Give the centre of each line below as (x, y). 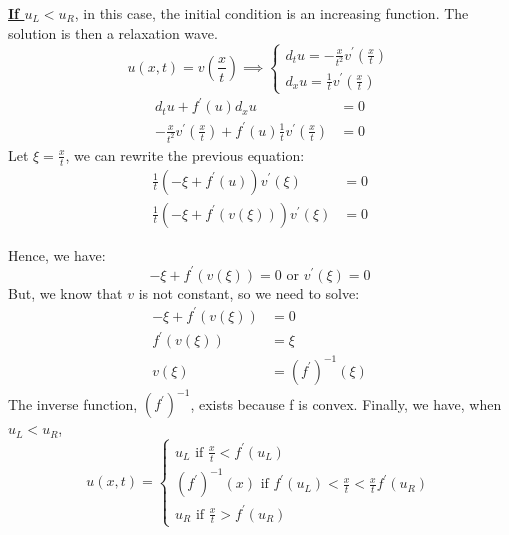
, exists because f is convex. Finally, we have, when (346, 403)
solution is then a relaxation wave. (113, 32)
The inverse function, (73, 403)
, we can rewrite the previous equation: (185, 154)
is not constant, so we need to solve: (249, 292)
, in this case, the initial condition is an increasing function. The (271, 13)
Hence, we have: (57, 254)
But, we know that (65, 292)
